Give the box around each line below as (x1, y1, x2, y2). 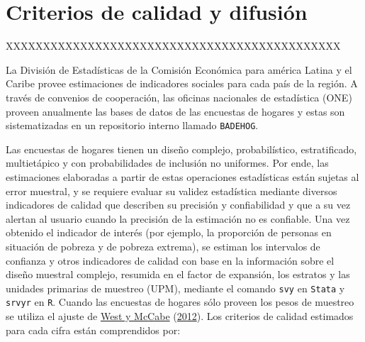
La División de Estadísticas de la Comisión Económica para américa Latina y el (6, 62, 352, 77)
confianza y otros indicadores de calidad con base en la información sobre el (6, 253, 335, 267)
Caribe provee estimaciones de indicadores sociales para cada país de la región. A (6, 76, 358, 91)
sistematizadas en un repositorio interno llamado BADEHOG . (6, 118, 259, 133)
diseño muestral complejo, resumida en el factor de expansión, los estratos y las (6, 267, 350, 282)
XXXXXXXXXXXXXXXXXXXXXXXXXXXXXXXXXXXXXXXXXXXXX (6, 38, 341, 53)
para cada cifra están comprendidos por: (6, 322, 181, 337)
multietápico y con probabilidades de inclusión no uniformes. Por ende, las (6, 155, 329, 170)
